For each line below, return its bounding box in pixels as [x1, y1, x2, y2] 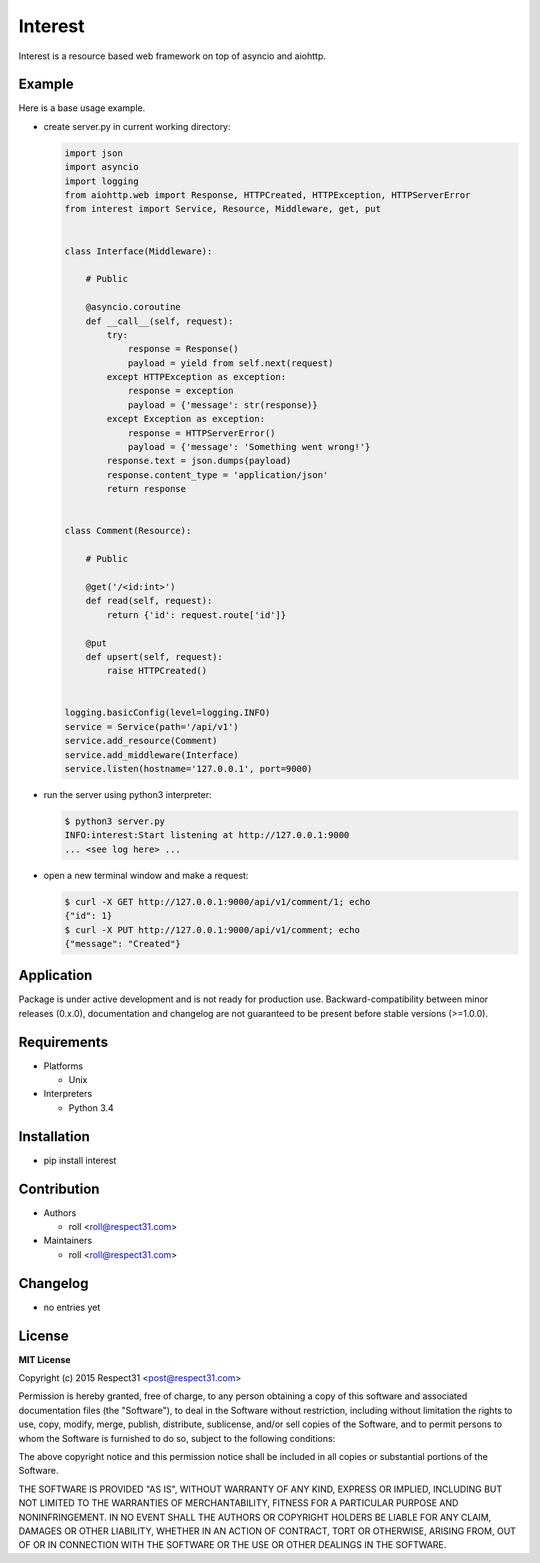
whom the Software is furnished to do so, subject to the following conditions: [18, 1432, 336, 1444]
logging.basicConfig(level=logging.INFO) [64, 707, 271, 719]
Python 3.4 [68, 1101, 114, 1114]
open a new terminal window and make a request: [43, 869, 249, 881]
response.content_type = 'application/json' [106, 469, 329, 480]
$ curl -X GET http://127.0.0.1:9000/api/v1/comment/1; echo [64, 896, 371, 907]
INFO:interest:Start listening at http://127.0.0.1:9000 [64, 830, 350, 841]
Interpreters [43, 1088, 93, 1100]
